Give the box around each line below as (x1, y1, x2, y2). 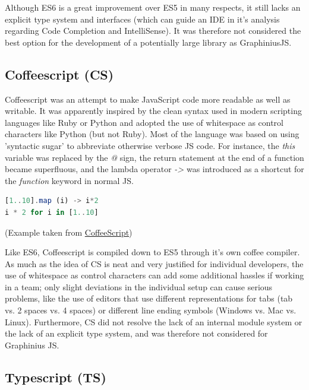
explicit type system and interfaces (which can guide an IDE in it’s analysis (5, 12, 280, 25)
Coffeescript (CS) (5, 65, 114, 83)
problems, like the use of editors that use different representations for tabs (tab (5, 292, 293, 305)
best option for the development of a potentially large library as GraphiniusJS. (5, 36, 292, 48)
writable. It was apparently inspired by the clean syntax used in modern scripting (5, 104, 302, 117)
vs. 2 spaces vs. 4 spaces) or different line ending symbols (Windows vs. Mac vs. (5, 304, 297, 316)
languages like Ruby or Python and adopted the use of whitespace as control (5, 116, 283, 128)
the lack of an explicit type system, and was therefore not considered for (5, 327, 268, 340)
